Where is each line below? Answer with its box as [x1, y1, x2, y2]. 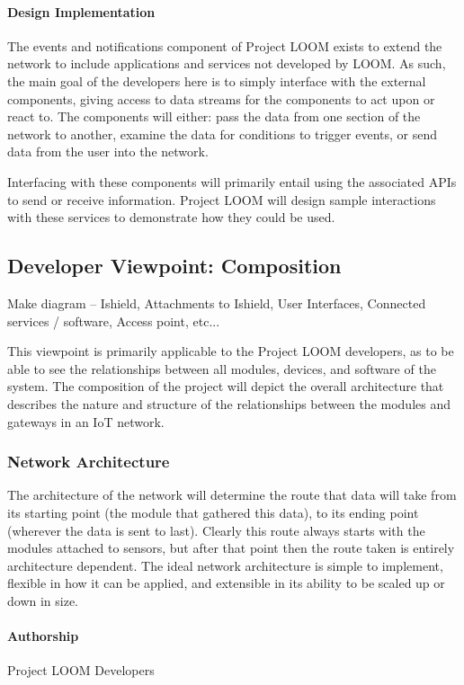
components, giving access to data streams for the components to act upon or [7, 89, 435, 108]
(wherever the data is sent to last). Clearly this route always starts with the [7, 520, 425, 539]
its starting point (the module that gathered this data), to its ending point [7, 503, 419, 521]
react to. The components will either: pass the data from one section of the [7, 107, 421, 126]
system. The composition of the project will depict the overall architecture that [7, 377, 444, 396]
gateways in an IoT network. [7, 412, 165, 431]
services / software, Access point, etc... [7, 311, 220, 330]
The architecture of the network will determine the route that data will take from [7, 485, 457, 504]
